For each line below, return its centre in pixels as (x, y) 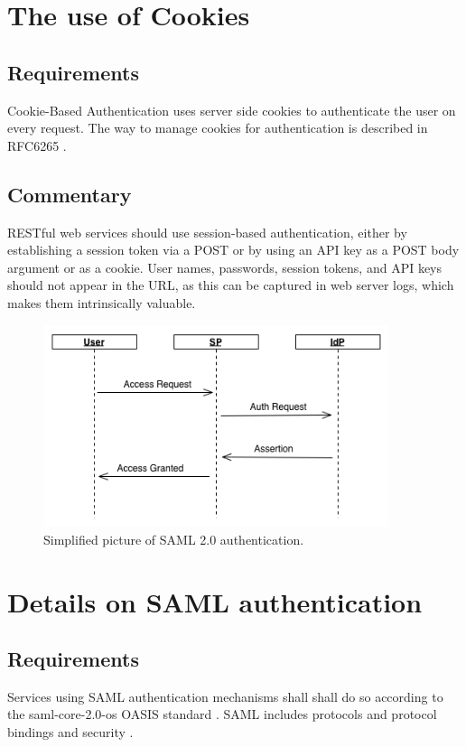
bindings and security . (70, 732)
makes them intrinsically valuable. (102, 302)
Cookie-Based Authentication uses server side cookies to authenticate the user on (232, 110)
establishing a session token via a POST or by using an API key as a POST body (233, 250)
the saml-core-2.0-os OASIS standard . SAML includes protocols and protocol (222, 714)
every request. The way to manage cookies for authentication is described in (218, 128)
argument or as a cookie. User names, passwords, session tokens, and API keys (225, 267)
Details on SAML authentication (215, 601)
